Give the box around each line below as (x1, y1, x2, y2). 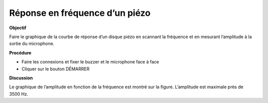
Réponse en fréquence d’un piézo (9, 7, 151, 18)
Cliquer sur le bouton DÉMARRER (21, 66, 90, 72)
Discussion (9, 75, 33, 81)
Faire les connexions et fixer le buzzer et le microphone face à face (21, 59, 159, 65)
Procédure (9, 50, 32, 55)
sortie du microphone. (9, 41, 55, 47)
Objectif (9, 25, 27, 31)
